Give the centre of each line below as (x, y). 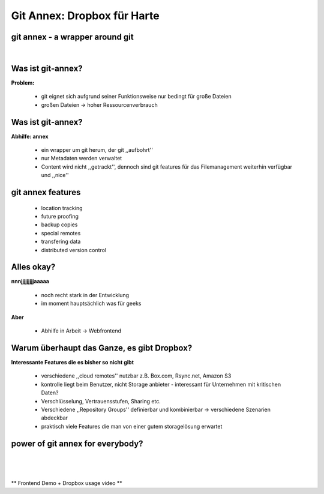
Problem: (23, 83)
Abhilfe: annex (30, 136)
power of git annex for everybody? (77, 443)
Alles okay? (33, 267)
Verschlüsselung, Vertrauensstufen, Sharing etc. (101, 401)
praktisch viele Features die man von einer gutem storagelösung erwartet (132, 426)
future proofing (60, 217)
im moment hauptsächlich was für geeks (91, 304)
